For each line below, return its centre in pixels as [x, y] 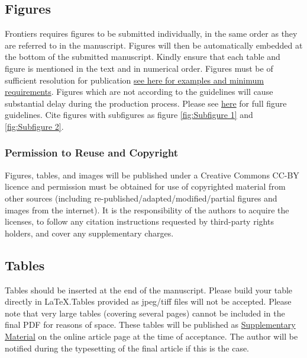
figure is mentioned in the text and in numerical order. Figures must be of [139, 68]
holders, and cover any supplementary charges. [89, 233]
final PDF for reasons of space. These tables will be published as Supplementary [150, 325]
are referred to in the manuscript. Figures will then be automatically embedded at [154, 45]
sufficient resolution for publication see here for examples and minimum [134, 80]
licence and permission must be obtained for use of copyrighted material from [145, 186]
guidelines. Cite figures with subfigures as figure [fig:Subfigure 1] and [129, 115]
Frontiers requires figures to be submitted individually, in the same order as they [151, 33]
